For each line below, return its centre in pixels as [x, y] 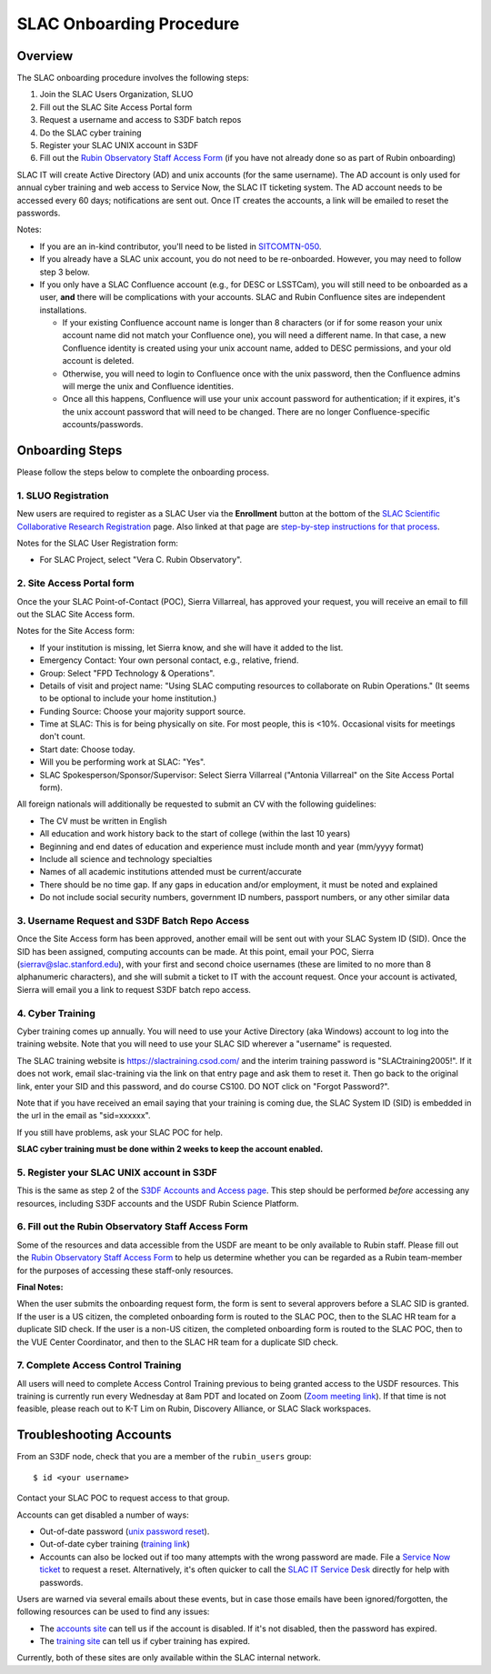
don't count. [62, 737]
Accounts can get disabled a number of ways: [103, 1515]
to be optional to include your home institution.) [128, 698]
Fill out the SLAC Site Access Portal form [116, 107]
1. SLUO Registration [63, 496]
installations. [63, 310]
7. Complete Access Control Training [99, 1366]
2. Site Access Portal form [76, 584]
